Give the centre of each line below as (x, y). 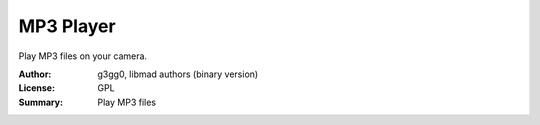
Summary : (41, 102)
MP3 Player (67, 26)
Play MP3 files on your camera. (83, 56)
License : (36, 88)
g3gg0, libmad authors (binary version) (178, 74)
